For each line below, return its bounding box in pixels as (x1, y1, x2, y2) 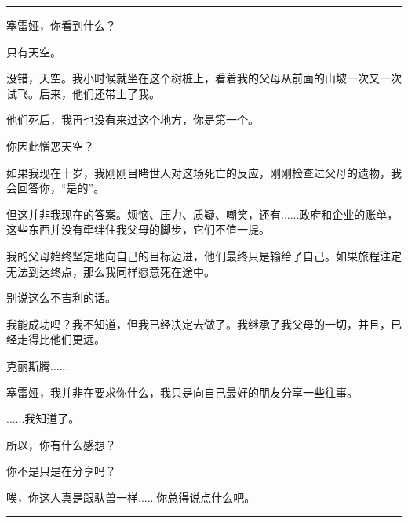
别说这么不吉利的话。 (6, 289, 116, 306)
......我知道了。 (6, 410, 80, 427)
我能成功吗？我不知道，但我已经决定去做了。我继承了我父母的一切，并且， (6, 315, 391, 332)
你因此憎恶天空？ (6, 137, 94, 154)
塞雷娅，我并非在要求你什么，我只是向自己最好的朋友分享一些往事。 (6, 383, 358, 400)
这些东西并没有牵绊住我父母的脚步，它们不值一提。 (6, 221, 270, 238)
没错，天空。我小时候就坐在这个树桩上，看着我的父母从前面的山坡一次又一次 (6, 70, 402, 86)
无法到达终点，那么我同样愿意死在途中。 (6, 263, 215, 279)
